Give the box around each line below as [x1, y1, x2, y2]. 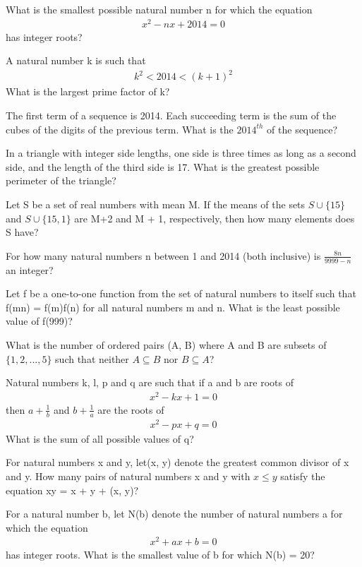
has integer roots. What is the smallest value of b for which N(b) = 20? [6, 547, 315, 562]
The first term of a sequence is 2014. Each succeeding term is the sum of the [6, 108, 337, 123]
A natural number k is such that [6, 53, 146, 68]
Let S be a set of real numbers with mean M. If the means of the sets [6, 196, 306, 211]
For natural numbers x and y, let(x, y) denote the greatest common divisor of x [6, 455, 349, 470]
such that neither [55, 351, 129, 366]
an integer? [6, 262, 54, 277]
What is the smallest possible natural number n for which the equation [6, 2, 313, 16]
